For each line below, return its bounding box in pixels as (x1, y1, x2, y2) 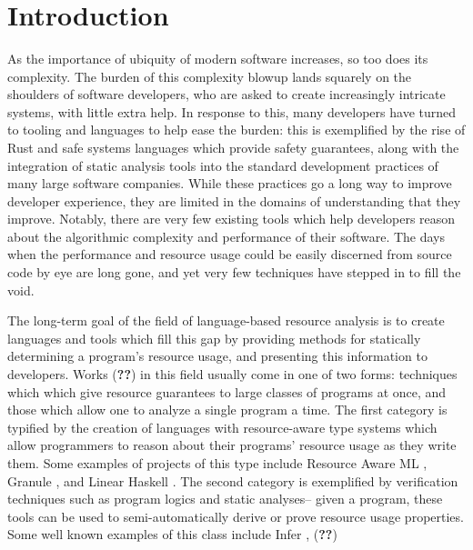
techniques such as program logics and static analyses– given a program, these (7, 489, 443, 508)
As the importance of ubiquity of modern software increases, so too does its (7, 48, 428, 67)
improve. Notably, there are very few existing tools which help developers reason (7, 209, 456, 228)
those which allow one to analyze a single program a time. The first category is (7, 400, 448, 419)
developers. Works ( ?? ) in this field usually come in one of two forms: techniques (7, 365, 458, 384)
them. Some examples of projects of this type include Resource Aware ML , (7, 454, 428, 472)
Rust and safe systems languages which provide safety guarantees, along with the (7, 137, 459, 156)
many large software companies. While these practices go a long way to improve (7, 174, 452, 193)
